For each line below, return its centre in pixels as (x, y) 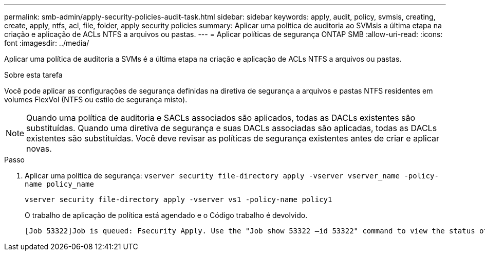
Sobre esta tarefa (33, 75)
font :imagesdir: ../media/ (47, 43)
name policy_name (59, 184)
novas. (39, 149)
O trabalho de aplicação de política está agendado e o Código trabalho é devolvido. (166, 215)
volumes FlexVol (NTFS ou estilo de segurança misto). (96, 99)
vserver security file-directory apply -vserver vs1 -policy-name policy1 (179, 199)
